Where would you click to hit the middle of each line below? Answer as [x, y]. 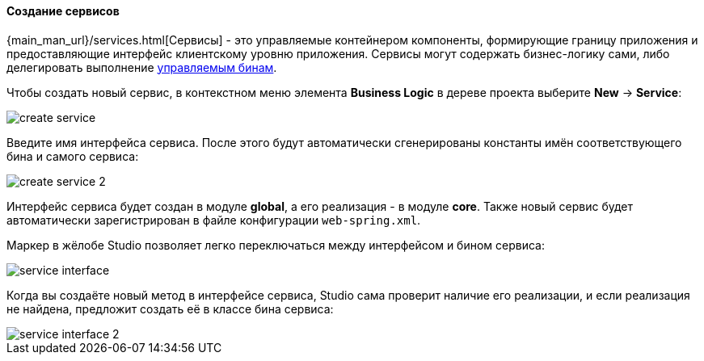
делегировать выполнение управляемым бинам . [142, 67]
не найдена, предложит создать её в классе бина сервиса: [170, 309]
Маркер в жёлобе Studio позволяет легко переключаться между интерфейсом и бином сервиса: [276, 245]
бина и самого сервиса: [73, 156]
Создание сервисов [63, 11]
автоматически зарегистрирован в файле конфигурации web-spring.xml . [214, 220]
